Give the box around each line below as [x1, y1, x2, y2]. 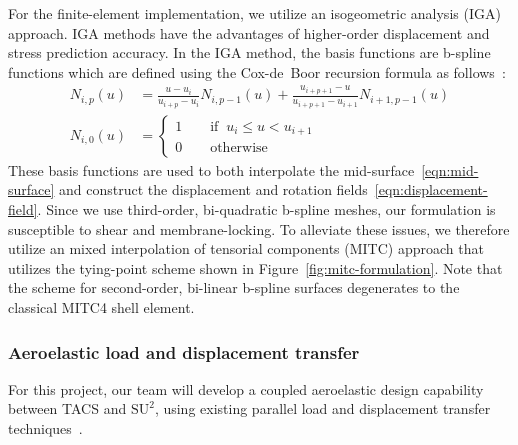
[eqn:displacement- [374, 179, 488, 200]
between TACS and [8, 398, 127, 419]
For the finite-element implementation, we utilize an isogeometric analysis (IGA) [8, 3, 501, 23]
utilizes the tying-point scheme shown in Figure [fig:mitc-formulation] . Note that [8, 257, 503, 278]
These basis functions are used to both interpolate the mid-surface [8, 159, 415, 180]
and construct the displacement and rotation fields [59, 179, 368, 200]
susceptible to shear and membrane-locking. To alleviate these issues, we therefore [8, 218, 510, 239]
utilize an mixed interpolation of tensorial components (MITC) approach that [8, 238, 484, 259]
